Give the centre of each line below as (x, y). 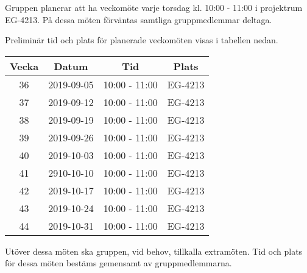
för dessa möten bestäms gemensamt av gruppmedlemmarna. (118, 263)
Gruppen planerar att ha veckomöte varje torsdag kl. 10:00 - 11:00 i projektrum (154, 7)
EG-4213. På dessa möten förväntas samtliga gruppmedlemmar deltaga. (139, 19)
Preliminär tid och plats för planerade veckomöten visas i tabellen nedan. (142, 40)
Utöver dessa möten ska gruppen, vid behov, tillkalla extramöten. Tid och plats (154, 251)
